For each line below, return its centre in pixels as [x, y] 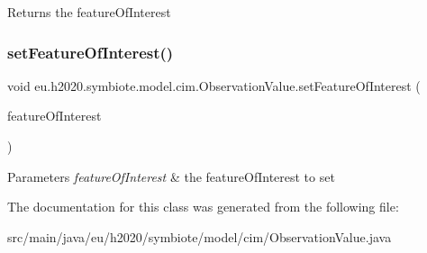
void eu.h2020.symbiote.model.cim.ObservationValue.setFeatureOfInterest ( [214, 85]
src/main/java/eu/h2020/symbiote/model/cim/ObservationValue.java [200, 236]
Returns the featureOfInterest [89, 12]
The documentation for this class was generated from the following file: [203, 207]
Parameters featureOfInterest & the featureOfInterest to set [171, 176]
